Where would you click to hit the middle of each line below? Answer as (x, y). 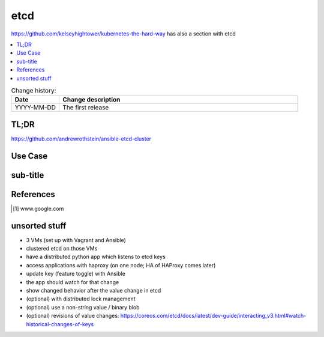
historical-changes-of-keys (60, 324)
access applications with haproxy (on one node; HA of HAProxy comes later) (121, 265)
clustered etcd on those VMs (62, 249)
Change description (91, 100)
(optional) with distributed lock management (81, 299)
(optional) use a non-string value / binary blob (83, 307)
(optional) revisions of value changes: (73, 316)
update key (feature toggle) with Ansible (76, 274)
